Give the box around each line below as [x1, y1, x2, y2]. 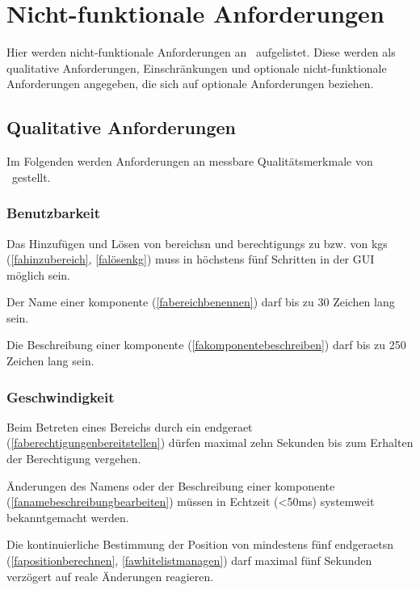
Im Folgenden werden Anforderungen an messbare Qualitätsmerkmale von [6, 153, 373, 170]
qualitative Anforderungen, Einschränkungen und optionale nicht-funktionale [6, 59, 387, 76]
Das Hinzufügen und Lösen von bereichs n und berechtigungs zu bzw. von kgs [6, 234, 388, 251]
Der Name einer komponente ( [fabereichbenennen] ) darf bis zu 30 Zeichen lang [6, 293, 395, 310]
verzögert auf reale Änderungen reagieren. [6, 567, 214, 584]
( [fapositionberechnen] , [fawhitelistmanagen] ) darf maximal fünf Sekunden [6, 552, 372, 569]
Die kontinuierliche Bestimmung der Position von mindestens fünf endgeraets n [6, 536, 394, 553]
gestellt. [11, 168, 51, 185]
